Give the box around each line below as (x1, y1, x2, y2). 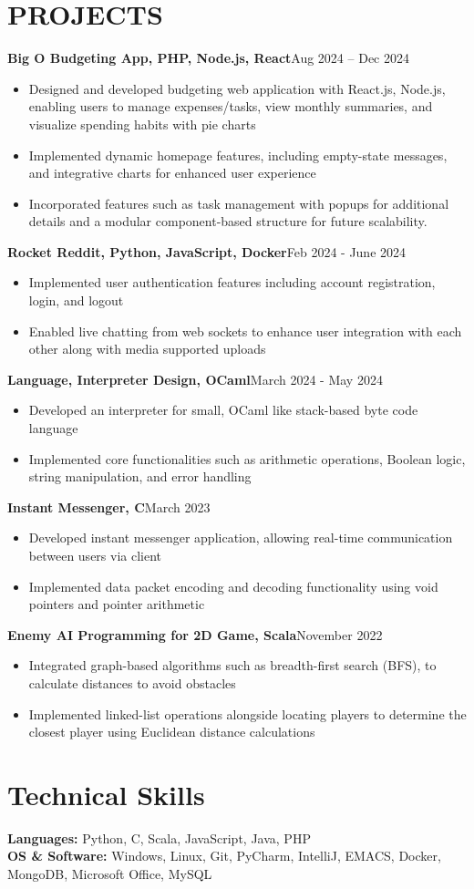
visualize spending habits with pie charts (28, 114, 256, 133)
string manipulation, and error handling (28, 467, 252, 486)
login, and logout (28, 291, 124, 310)
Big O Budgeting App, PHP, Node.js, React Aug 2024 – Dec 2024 (7, 48, 409, 67)
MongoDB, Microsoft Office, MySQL (7, 864, 212, 884)
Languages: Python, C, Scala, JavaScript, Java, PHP (7, 828, 311, 847)
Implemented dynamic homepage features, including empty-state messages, (28, 145, 448, 164)
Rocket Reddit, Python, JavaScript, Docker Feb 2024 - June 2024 (7, 242, 407, 261)
